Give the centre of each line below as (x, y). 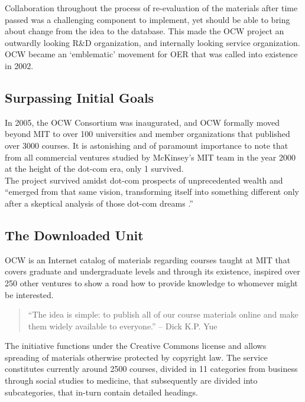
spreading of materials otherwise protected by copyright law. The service (136, 357)
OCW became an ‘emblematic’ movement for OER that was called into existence (151, 54)
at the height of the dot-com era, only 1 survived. (94, 169)
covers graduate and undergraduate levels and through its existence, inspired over (152, 271)
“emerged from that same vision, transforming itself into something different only (152, 192)
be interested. (29, 294)
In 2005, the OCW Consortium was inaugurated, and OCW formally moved (142, 122)
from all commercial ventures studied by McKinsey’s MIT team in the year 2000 (150, 157)
